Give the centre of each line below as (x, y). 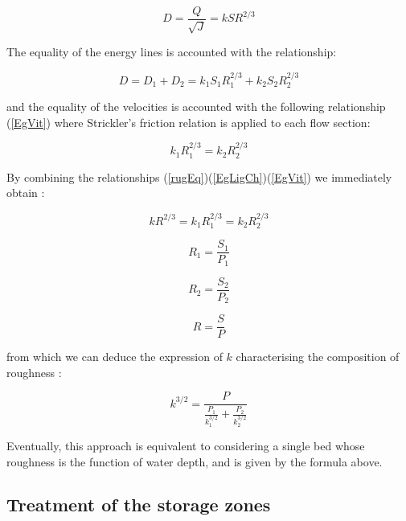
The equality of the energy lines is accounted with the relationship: (172, 52)
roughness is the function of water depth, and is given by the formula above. (195, 461)
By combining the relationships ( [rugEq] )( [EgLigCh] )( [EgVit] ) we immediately (199, 176)
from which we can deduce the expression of (115, 357)
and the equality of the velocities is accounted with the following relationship (196, 107)
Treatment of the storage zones (139, 505)
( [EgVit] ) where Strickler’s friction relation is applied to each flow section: (189, 122)
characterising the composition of (318, 357)
